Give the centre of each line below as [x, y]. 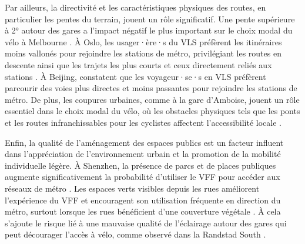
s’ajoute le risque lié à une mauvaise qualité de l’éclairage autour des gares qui [146, 223]
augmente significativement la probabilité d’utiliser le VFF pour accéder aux [143, 177]
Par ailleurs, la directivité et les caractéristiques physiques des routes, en [135, 7]
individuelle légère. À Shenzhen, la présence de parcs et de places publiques [140, 165]
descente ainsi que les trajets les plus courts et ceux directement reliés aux [138, 64]
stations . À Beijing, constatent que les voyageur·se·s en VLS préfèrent [135, 76]
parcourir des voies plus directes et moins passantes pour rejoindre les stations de [151, 88]
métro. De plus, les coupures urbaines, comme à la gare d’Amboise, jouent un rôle [152, 99]
